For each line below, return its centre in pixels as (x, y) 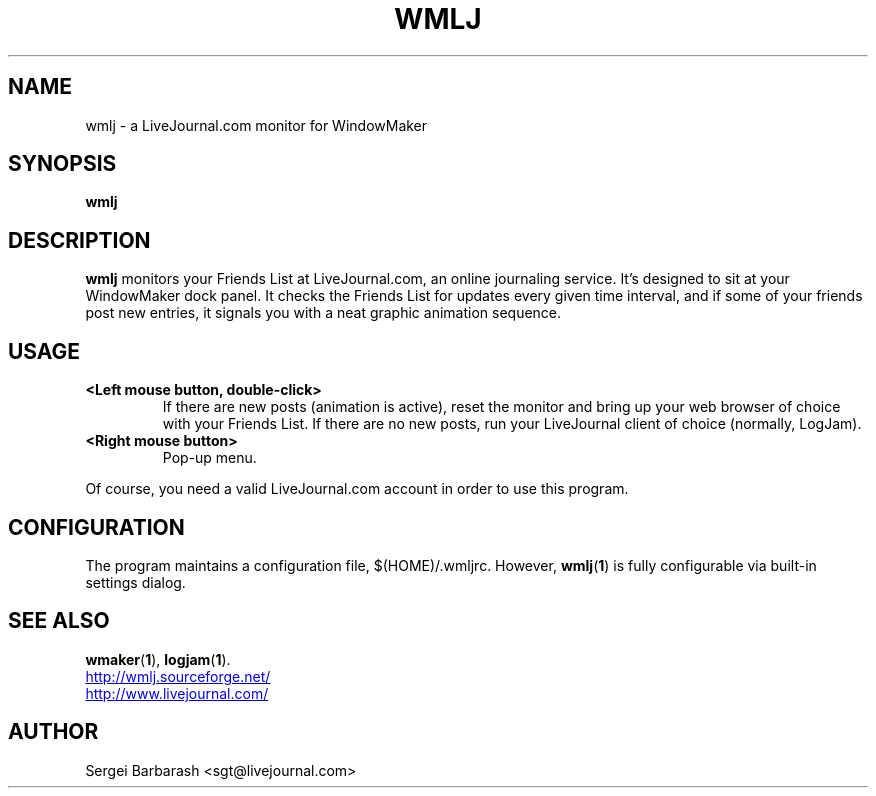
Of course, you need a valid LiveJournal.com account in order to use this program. (357, 489)
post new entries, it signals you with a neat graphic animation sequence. (323, 313)
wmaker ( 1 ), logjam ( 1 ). (158, 659)
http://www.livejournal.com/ (177, 693)
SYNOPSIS (62, 164)
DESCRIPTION (79, 240)
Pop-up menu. (209, 458)
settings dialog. (135, 582)
